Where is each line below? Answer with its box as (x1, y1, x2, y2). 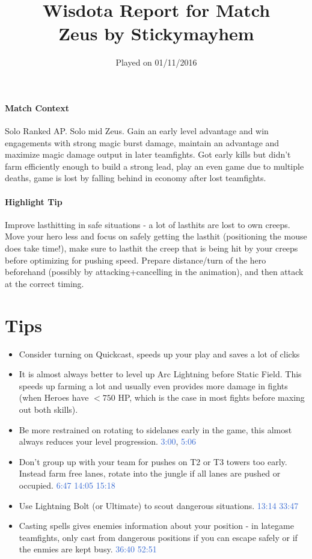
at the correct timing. (5, 277, 84, 289)
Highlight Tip (5, 195, 63, 208)
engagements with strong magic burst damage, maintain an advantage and (5, 136, 280, 149)
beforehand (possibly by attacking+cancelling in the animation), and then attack (5, 265, 304, 278)
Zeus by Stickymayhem (58, 21, 254, 46)
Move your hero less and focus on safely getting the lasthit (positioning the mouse (5, 230, 307, 242)
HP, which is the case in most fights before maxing (118, 391, 305, 404)
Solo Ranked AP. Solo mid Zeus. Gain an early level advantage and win (5, 125, 269, 137)
